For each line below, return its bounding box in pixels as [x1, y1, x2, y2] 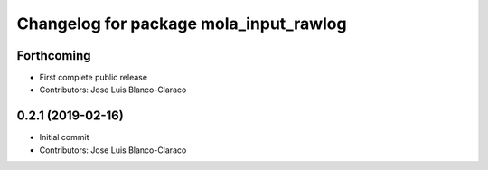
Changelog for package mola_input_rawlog [16, 14, 347, 33]
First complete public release [39, 72, 148, 83]
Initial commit [39, 132, 89, 143]
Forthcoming [16, 48, 91, 63]
